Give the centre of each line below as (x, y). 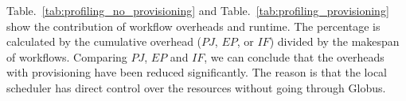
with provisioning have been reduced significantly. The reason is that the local (197, 72)
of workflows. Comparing (67, 56)
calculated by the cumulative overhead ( (104, 41)
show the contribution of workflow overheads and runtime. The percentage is (193, 26)
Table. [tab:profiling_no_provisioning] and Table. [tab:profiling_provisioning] (198, 10)
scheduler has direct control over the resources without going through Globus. (196, 87)
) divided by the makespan (334, 41)
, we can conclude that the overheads (294, 56)
